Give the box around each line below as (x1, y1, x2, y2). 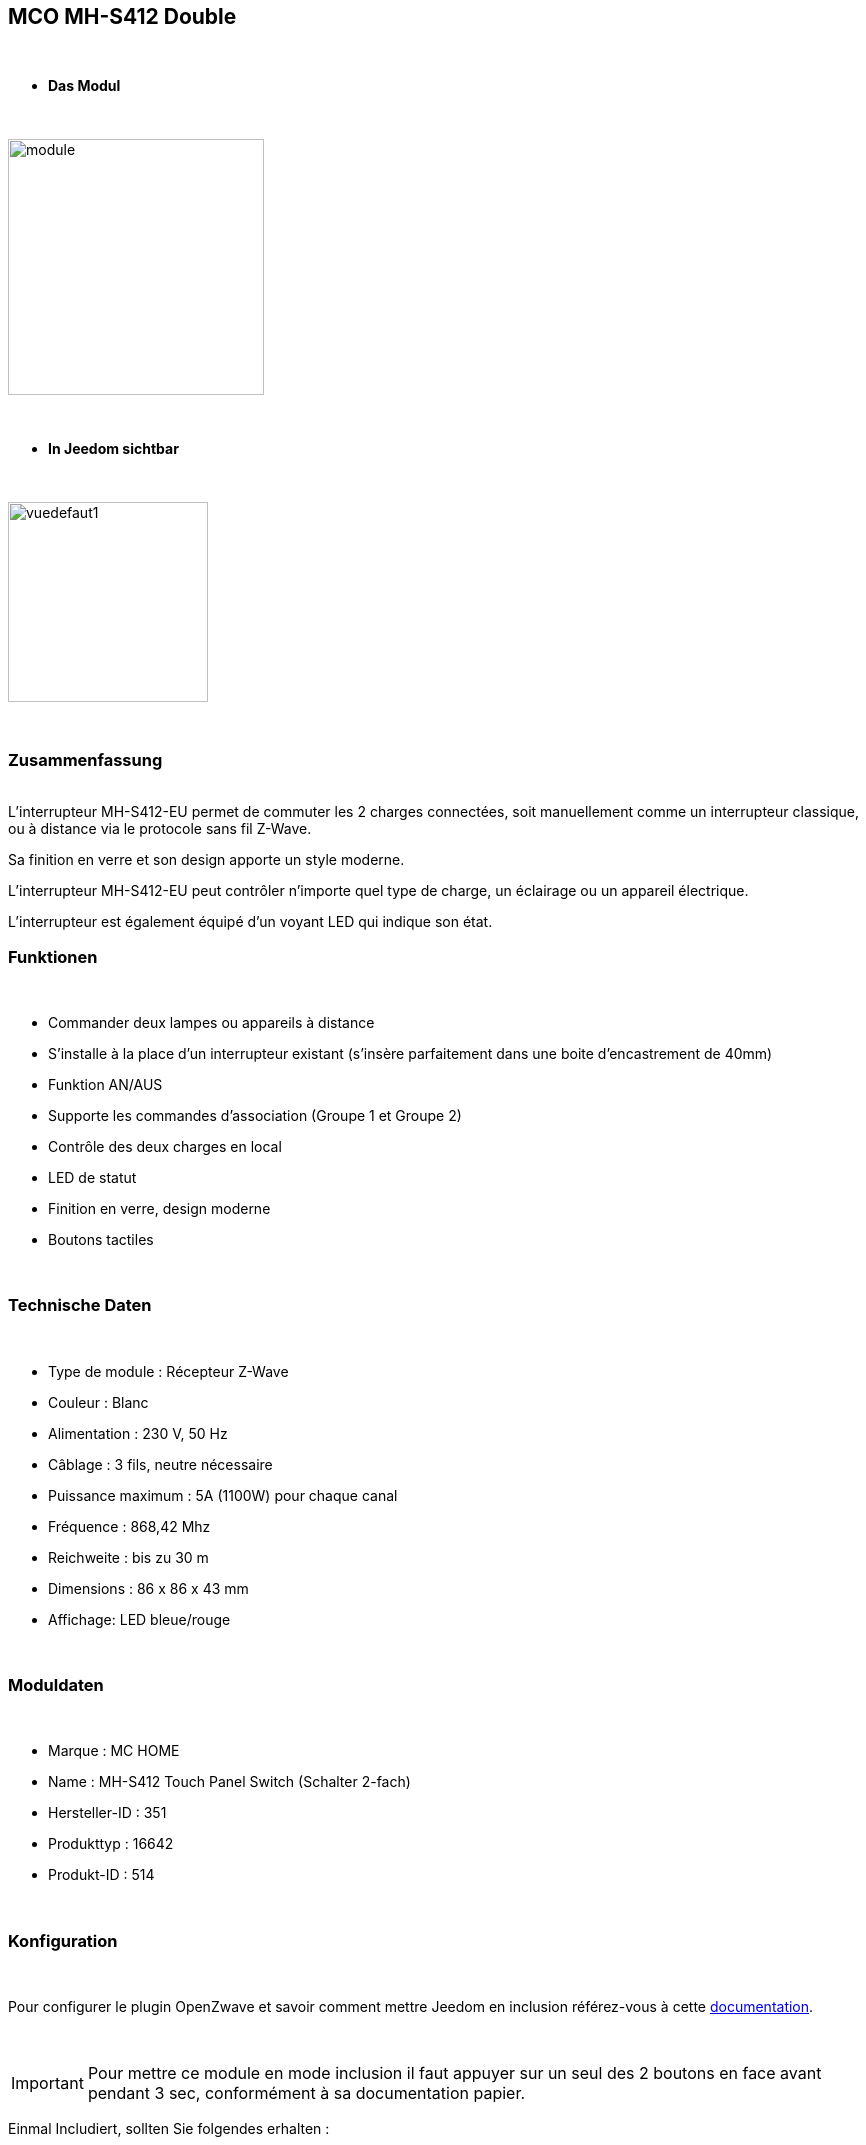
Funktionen (8, 946, 98, 967)
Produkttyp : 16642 (48, 1835, 174, 1853)
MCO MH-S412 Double (8, 4, 237, 29)
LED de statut (48, 1168, 137, 1186)
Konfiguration (8, 1930, 118, 1951)
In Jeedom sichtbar (48, 440, 179, 458)
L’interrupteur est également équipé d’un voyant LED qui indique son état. (8, 913, 493, 931)
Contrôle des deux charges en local (48, 1137, 282, 1155)
